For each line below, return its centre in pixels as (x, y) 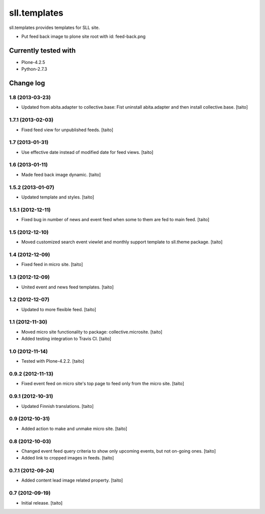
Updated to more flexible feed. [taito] (59, 309)
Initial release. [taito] (42, 503)
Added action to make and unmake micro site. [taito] (74, 428)
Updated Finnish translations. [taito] (58, 406)
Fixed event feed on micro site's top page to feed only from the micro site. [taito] (103, 384)
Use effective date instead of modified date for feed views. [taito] (87, 152)
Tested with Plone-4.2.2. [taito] (53, 361)
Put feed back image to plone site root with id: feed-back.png (83, 36)
